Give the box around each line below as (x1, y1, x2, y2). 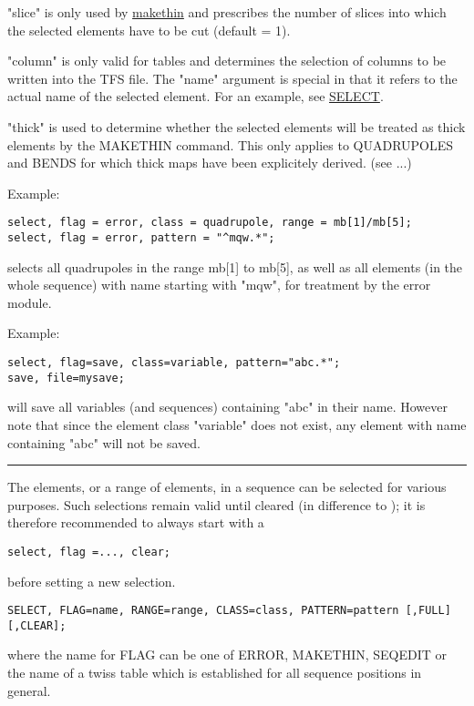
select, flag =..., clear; (7, 545, 170, 558)
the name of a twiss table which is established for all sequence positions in (7, 663, 422, 682)
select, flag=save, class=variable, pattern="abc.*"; (7, 356, 341, 370)
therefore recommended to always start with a (7, 513, 264, 532)
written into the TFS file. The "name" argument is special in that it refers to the (7, 68, 458, 87)
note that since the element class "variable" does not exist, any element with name (7, 414, 467, 434)
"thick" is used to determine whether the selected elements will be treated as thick (7, 117, 466, 136)
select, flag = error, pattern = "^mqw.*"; (7, 231, 275, 244)
